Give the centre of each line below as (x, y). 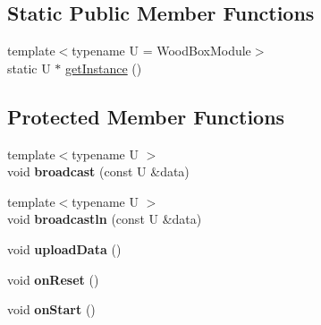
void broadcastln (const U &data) (105, 219)
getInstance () (104, 68)
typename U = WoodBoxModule (161, 51)
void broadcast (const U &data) (98, 171)
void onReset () (53, 279)
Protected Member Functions (146, 116)
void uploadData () (64, 248)
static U (29, 68)
